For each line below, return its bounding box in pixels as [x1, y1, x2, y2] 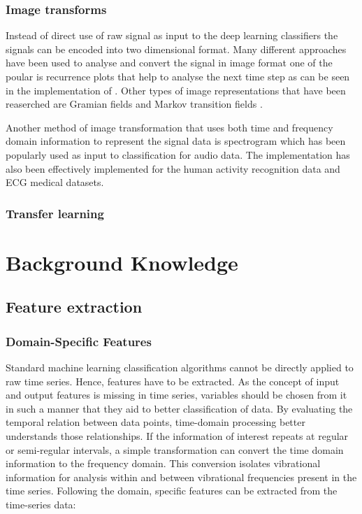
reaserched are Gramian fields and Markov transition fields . [6, 97, 263, 111]
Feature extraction [6, 296, 143, 317]
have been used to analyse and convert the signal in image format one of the [6, 55, 333, 70]
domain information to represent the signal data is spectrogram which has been [6, 134, 346, 148]
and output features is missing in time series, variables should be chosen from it [6, 387, 347, 402]
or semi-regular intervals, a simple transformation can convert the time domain [6, 442, 344, 457]
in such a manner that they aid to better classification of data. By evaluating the [6, 401, 353, 415]
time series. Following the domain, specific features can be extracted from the [6, 483, 338, 498]
